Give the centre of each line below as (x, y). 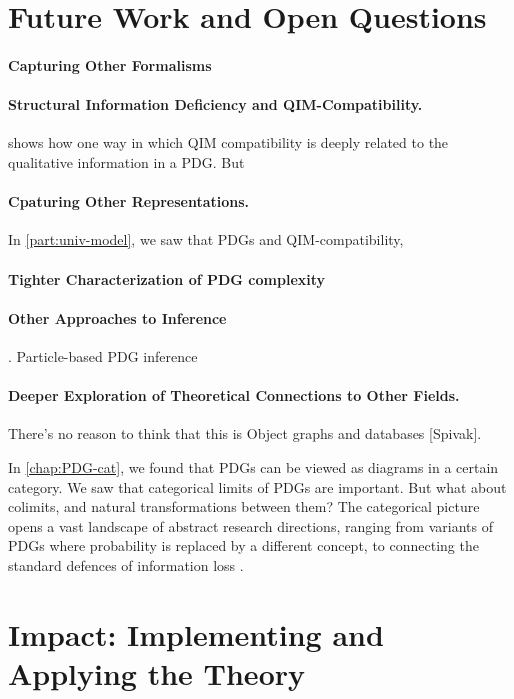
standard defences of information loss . (126, 564)
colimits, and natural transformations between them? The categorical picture (244, 506)
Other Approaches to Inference (117, 317)
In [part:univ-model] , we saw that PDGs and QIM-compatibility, (206, 239)
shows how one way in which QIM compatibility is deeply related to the (228, 142)
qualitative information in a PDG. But (126, 161)
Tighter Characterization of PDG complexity (167, 278)
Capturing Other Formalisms (110, 64)
